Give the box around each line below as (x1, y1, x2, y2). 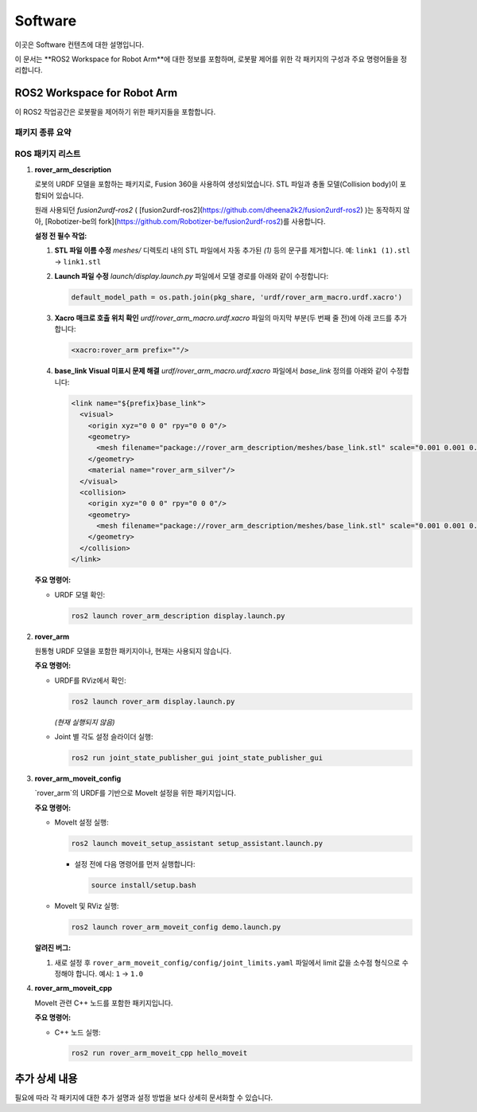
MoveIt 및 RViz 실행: (54, 901, 119, 911)
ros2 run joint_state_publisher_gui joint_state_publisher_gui (71, 754, 324, 762)
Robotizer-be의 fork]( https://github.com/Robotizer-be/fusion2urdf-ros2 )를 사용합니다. (47, 216, 326, 226)
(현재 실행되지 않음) (54, 717, 115, 726)
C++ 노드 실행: (54, 1028, 101, 1037)
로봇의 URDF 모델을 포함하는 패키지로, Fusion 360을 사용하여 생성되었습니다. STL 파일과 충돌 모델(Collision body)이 (34, 179, 398, 189)
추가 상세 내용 (14, 1071, 78, 1085)
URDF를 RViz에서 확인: (54, 675, 126, 685)
